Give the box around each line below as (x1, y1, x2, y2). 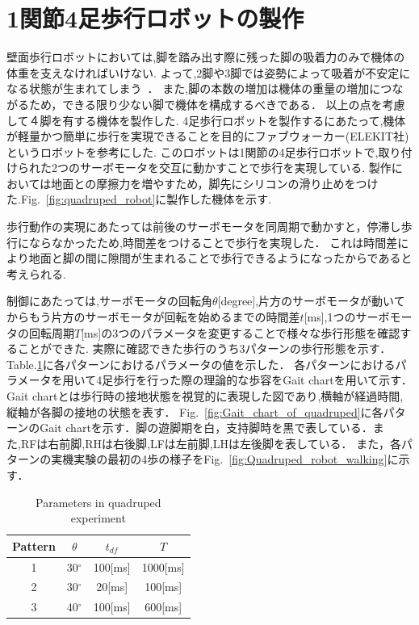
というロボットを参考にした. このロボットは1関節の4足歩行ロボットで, (6, 143, 379, 160)
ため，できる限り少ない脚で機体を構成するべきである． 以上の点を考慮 (28, 95, 405, 112)
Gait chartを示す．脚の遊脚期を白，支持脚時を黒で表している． (40, 419, 373, 436)
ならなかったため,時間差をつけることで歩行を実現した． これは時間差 (28, 233, 398, 250)
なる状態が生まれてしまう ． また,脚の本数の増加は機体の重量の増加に (6, 80, 381, 97)
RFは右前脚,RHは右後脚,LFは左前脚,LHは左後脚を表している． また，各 (20, 434, 401, 451)
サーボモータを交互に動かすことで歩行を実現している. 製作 (79, 159, 392, 176)
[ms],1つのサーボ (304, 308, 390, 325)
